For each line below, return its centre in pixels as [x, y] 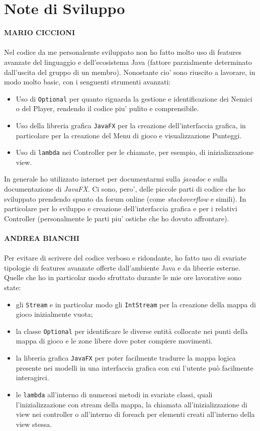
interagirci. [32, 377]
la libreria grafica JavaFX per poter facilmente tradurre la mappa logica [126, 358]
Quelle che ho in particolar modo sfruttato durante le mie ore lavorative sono [123, 277]
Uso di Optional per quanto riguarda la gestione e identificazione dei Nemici [134, 98]
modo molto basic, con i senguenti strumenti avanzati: [88, 82]
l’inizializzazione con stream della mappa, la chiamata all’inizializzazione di [132, 404]
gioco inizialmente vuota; [54, 314]
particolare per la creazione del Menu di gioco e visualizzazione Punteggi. [129, 135]
